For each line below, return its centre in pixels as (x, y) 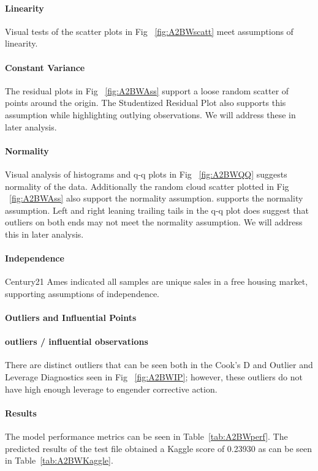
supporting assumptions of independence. (82, 293)
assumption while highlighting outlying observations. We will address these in (150, 114)
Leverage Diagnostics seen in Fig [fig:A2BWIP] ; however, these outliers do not (154, 377)
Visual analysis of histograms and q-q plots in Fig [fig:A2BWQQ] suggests (146, 174)
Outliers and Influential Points (71, 318)
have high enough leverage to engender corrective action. (111, 389)
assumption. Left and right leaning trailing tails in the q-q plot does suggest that (157, 210)
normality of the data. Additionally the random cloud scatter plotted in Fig (147, 186)
